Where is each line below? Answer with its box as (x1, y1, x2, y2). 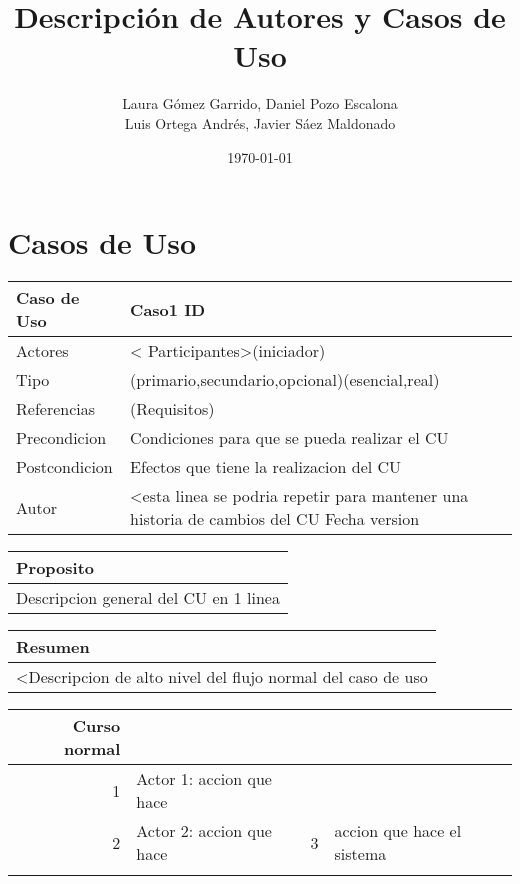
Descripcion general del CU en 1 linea (16, 586, 280, 610)
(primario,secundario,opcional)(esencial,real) (130, 368, 440, 392)
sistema (334, 842, 387, 866)
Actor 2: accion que (136, 819, 272, 843)
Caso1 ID (130, 297, 206, 321)
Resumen (16, 635, 90, 659)
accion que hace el (334, 819, 462, 843)
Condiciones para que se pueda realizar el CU (130, 426, 449, 450)
